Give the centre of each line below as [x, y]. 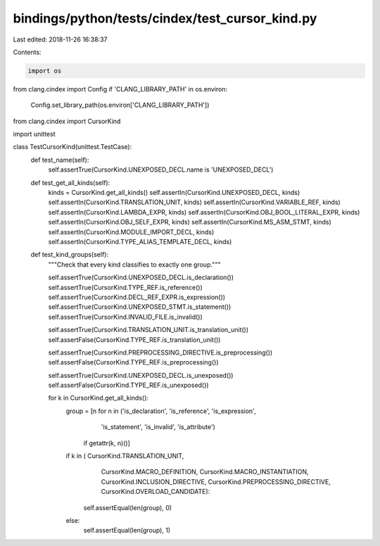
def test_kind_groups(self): [70, 255]
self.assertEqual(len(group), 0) [128, 507]
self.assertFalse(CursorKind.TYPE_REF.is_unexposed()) [128, 385]
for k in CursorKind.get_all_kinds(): [99, 398]
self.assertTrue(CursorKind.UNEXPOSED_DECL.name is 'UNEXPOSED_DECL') [161, 170]
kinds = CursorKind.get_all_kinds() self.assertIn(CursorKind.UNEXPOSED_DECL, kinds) [174, 193]
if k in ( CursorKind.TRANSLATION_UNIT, [125, 456]
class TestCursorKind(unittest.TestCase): [72, 147]
